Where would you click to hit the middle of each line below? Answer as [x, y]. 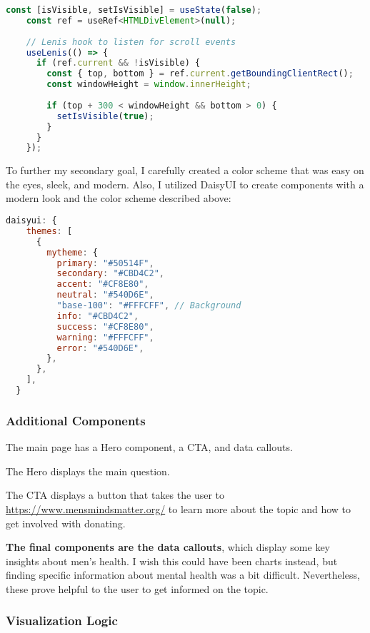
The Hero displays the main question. [88, 471]
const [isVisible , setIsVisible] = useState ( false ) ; [134, 10]
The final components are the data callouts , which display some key [168, 547]
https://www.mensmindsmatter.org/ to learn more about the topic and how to [179, 508]
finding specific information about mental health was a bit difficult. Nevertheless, [183, 575]
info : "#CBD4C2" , [98, 316]
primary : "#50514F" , [105, 263]
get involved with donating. [66, 523]
